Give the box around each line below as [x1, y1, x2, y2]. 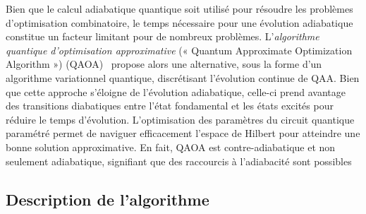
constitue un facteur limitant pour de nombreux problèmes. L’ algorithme [6, 29, 319, 44]
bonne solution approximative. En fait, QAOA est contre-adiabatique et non [6, 139, 336, 154]
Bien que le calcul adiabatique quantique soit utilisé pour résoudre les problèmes [6, 1, 353, 16]
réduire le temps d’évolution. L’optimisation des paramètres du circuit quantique [6, 112, 355, 126]
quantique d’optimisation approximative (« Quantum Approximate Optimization [6, 42, 353, 57]
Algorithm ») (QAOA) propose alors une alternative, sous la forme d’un [6, 57, 322, 71]
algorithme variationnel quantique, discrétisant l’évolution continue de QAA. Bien [6, 70, 360, 85]
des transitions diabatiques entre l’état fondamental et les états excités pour [6, 98, 334, 113]
